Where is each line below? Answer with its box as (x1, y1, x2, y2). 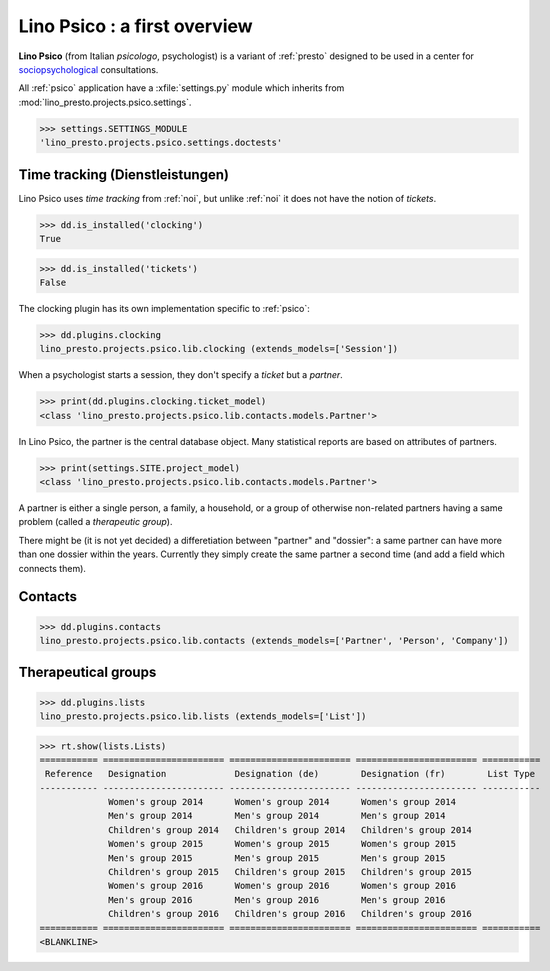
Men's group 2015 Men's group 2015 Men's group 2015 (108, 852, 446, 864)
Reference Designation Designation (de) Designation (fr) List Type (45, 768, 535, 780)
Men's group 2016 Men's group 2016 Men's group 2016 (108, 894, 446, 905)
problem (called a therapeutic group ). (18, 516, 173, 528)
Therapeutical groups (18, 664, 157, 681)
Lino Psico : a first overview (18, 15, 254, 37)
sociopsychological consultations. (18, 63, 159, 75)
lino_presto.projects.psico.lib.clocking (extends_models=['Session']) (39, 343, 399, 355)
